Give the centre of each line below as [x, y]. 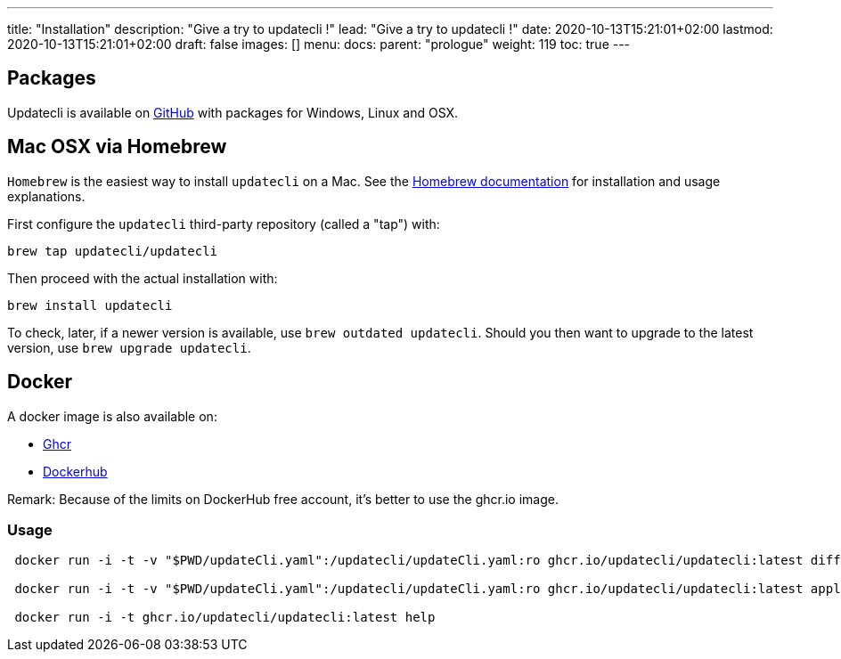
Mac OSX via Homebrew [117, 147]
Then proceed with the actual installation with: [143, 278]
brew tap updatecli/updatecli [113, 251]
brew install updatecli [90, 305]
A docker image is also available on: [112, 416]
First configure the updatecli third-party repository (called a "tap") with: [224, 224]
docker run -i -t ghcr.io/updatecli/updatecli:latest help [225, 618]
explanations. [46, 196]
